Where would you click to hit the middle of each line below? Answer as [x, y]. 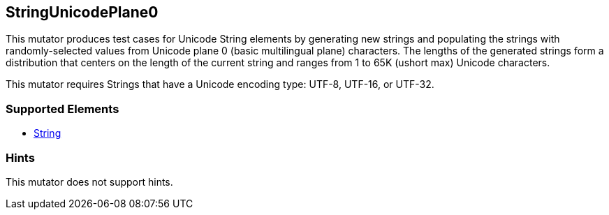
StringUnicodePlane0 [82, 12]
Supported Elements [63, 109]
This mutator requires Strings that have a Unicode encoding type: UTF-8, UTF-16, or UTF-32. [220, 84]
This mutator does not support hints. [89, 181]
